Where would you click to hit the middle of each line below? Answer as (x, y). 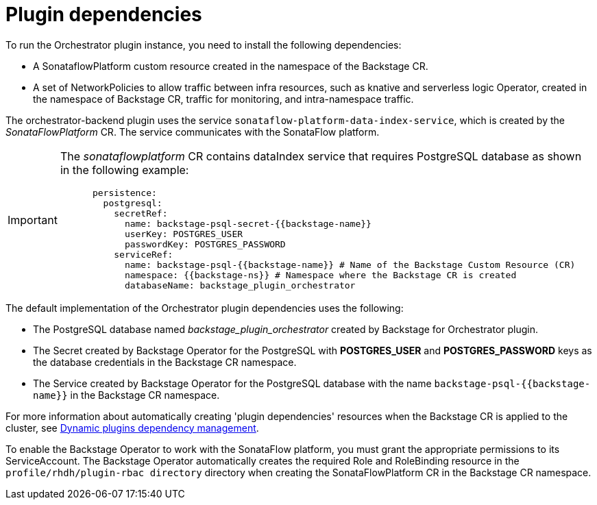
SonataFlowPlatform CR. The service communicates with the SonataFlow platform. (193, 132)
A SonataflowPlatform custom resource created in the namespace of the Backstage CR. (231, 66)
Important (33, 220)
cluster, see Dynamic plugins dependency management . (132, 428)
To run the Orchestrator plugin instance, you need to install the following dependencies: (204, 45)
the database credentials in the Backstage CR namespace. (165, 362)
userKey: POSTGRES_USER (184, 234)
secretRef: (141, 213)
